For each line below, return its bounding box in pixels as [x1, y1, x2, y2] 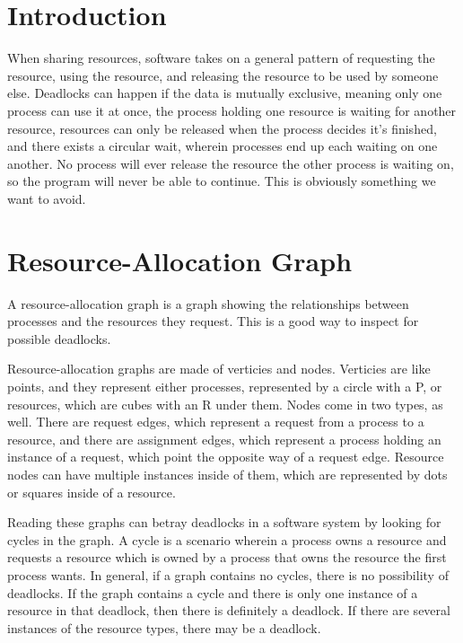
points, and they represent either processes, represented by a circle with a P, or [7, 376, 442, 395]
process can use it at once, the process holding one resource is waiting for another [7, 101, 457, 119]
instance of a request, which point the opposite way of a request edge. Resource [7, 447, 444, 466]
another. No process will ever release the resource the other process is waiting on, [7, 154, 454, 172]
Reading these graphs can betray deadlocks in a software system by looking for [7, 513, 441, 532]
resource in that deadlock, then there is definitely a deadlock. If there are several [7, 601, 450, 620]
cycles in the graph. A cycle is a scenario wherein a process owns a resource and [7, 530, 447, 549]
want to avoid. [7, 189, 86, 207]
